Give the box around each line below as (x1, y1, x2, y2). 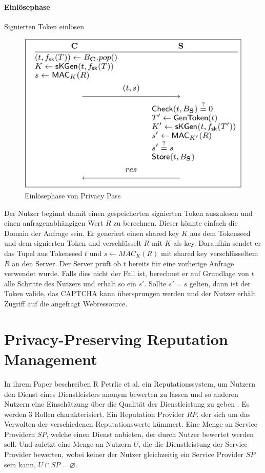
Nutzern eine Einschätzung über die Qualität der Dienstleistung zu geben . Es (4, 398, 250, 409)
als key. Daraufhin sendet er (173, 238, 261, 248)
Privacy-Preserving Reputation (4, 328, 228, 349)
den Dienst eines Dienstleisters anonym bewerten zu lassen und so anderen (4, 388, 238, 399)
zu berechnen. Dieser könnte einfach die (113, 217, 238, 228)
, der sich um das (196, 408, 251, 419)
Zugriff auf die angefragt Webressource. (4, 298, 128, 308)
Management (4, 348, 97, 369)
